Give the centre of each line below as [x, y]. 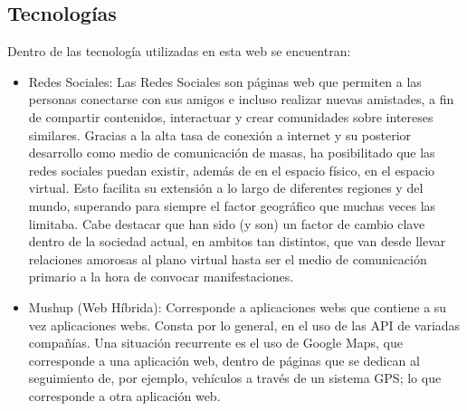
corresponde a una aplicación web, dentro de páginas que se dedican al [224, 360]
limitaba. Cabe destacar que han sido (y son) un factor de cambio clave [227, 223]
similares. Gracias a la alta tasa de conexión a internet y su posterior [220, 134]
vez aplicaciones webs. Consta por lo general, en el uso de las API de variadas [244, 325]
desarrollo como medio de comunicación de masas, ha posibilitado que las [232, 153]
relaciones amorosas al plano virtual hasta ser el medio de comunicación [228, 258]
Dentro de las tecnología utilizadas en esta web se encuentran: [179, 51]
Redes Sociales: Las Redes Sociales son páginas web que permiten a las [225, 81]
